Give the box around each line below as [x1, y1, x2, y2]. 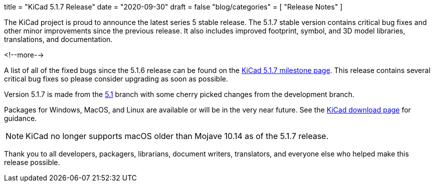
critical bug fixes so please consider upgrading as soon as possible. [4, 74, 228, 83]
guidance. [4, 114, 37, 122]
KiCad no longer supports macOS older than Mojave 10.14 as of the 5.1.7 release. [26, 131, 329, 141]
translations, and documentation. [4, 35, 113, 43]
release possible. [4, 158, 60, 166]
